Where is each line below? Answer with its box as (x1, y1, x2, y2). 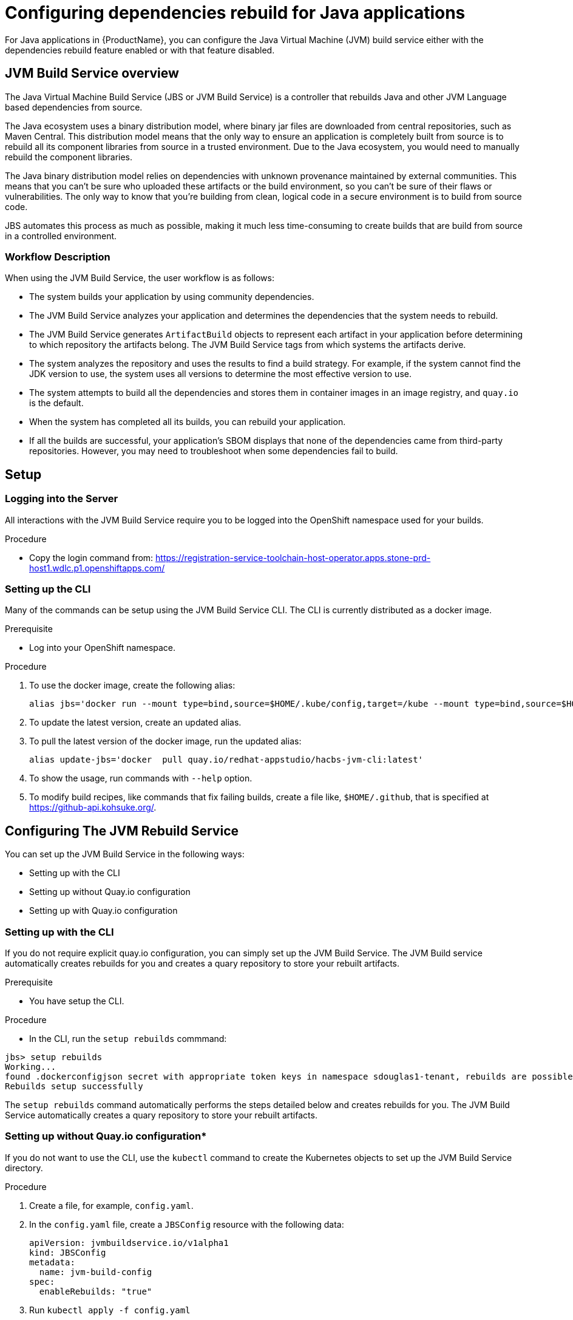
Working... (5, 1061, 56, 1072)
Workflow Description (5, 250, 110, 263)
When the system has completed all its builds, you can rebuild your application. (29, 417, 346, 427)
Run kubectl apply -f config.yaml (29, 1304, 191, 1315)
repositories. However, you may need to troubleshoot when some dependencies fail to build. (29, 446, 398, 457)
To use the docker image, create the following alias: (29, 680, 236, 691)
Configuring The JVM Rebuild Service (5, 823, 239, 839)
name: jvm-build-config (39, 1267, 152, 1277)
